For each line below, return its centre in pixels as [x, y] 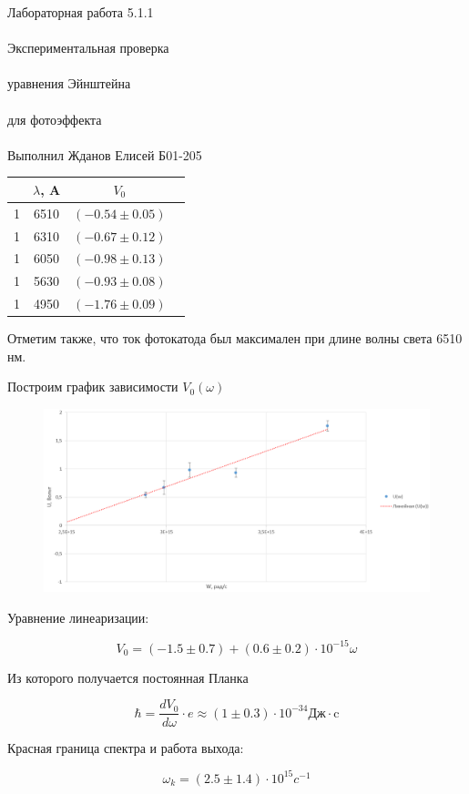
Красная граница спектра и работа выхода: [126, 747]
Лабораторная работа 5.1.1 [81, 12]
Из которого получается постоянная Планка [128, 677]
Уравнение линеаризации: [78, 617]
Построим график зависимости [93, 387]
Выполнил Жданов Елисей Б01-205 [105, 154]
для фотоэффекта [55, 119]
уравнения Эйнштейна [69, 83]
